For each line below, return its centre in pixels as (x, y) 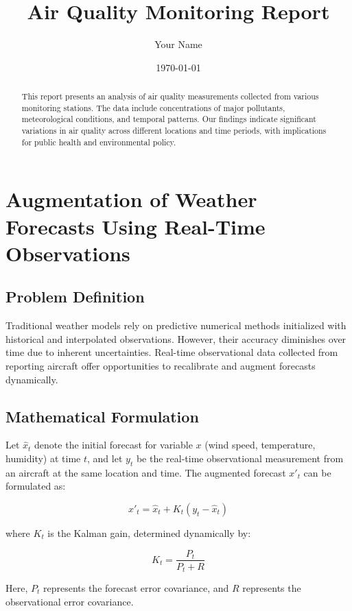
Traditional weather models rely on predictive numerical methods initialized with (176, 325)
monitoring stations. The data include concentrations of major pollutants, (153, 107)
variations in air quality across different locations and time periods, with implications (174, 131)
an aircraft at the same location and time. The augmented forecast (146, 472)
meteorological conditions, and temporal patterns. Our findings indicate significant (169, 119)
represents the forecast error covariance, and (136, 588)
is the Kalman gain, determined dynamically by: (149, 532)
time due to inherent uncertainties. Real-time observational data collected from (172, 352)
